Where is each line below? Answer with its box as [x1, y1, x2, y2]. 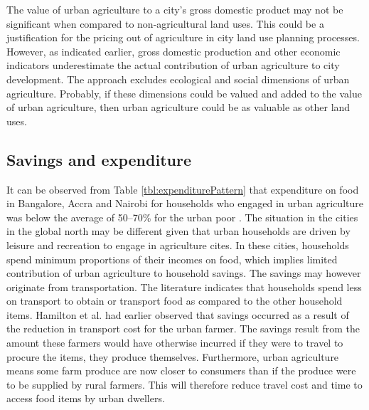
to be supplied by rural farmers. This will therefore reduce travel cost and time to [6, 377, 363, 391]
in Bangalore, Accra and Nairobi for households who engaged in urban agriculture [6, 196, 363, 211]
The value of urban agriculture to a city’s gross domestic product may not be [6, 2, 343, 16]
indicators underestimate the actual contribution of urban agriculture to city [6, 58, 340, 73]
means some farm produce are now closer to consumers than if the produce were [6, 363, 356, 378]
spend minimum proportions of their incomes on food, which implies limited [6, 251, 338, 266]
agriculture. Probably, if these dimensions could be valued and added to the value [6, 85, 362, 100]
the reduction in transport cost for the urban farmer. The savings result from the [6, 321, 360, 336]
